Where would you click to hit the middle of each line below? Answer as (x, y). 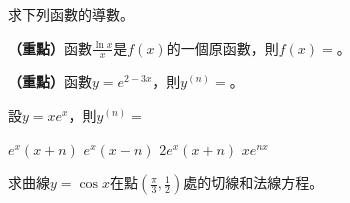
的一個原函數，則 (222, 47)
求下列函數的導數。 (71, 14)
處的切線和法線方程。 (253, 182)
